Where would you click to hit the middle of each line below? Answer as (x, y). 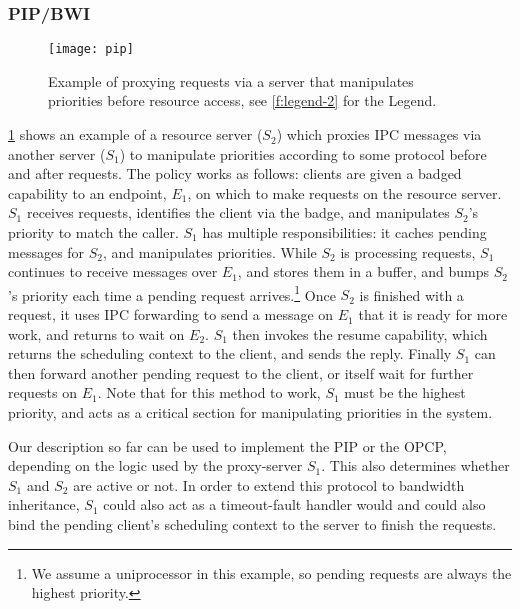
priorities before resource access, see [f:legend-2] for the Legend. (242, 100)
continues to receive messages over (113, 271)
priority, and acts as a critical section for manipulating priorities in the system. (250, 412)
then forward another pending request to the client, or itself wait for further (241, 372)
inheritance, (44, 504)
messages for (46, 251)
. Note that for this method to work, (209, 392)
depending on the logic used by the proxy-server (155, 465)
